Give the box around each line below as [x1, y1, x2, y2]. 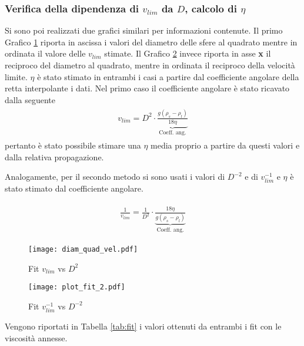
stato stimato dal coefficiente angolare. [5, 182, 143, 195]
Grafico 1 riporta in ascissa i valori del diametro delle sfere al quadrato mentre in [5, 35, 298, 48]
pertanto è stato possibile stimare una [5, 139, 141, 151]
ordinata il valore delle [5, 47, 86, 60]
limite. [5, 70, 28, 83]
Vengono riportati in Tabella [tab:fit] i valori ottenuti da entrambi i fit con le [5, 320, 282, 332]
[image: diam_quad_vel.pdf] [28, 245, 138, 254]
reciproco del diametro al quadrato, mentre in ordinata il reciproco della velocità [5, 59, 295, 71]
